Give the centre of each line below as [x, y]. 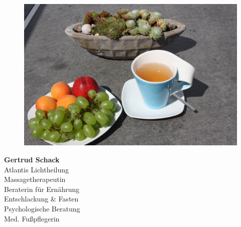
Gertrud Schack [32, 159]
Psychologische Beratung [42, 208]
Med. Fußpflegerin [32, 218]
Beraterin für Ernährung [42, 189]
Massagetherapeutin [35, 179]
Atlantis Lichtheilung [37, 169]
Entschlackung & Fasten [41, 199]
